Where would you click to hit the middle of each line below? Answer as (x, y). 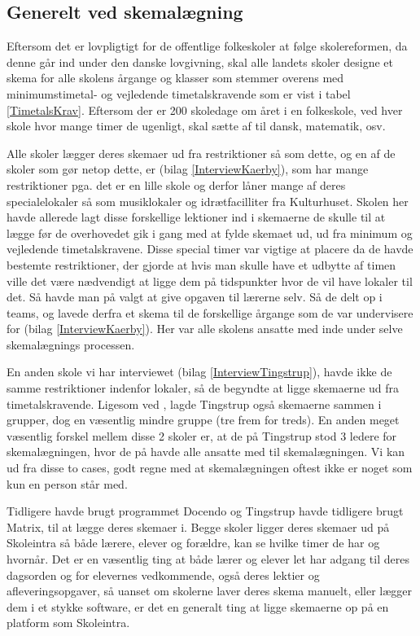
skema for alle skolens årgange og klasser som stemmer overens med (175, 78)
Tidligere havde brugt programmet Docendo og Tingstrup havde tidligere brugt (205, 511)
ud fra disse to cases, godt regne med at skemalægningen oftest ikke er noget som (210, 468)
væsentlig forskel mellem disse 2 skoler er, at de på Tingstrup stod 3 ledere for (202, 435)
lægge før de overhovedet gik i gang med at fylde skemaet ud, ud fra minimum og (210, 232)
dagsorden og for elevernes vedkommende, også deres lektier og (163, 575)
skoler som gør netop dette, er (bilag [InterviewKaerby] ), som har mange (188, 169)
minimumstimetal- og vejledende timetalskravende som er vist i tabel (179, 93)
